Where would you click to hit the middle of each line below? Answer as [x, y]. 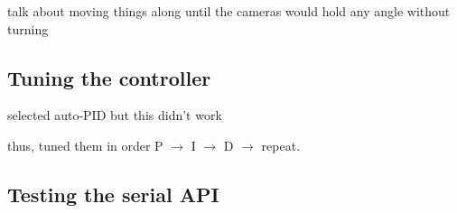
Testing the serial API [113, 194]
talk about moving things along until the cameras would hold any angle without [229, 11]
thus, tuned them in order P [85, 145]
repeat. [281, 145]
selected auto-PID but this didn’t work [115, 115]
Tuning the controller [109, 77]
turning [28, 28]
